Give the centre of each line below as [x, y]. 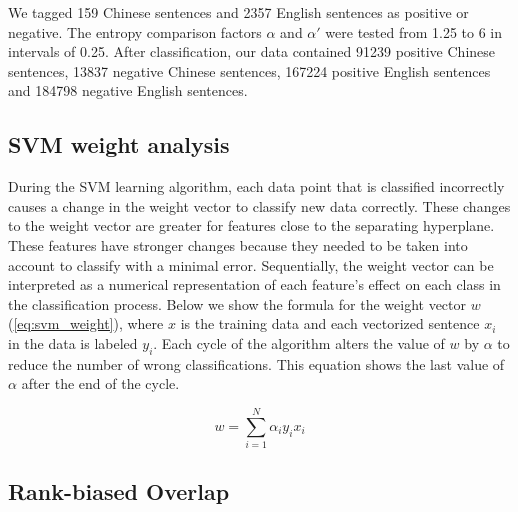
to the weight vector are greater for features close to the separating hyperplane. [251, 225]
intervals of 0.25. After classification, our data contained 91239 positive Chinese [252, 51]
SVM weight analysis [119, 144]
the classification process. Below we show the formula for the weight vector [237, 303]
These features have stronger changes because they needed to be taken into [238, 244]
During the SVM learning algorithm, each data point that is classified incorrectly [256, 186]
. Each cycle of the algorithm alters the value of [299, 342]
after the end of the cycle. [100, 383]
